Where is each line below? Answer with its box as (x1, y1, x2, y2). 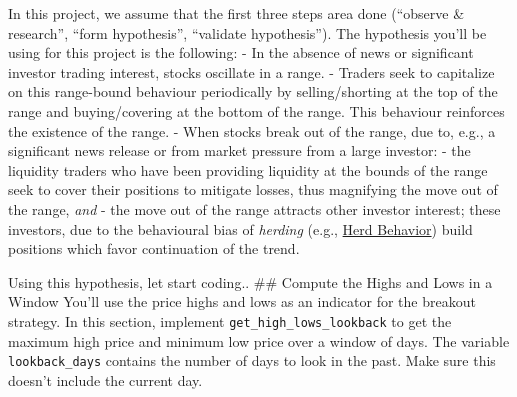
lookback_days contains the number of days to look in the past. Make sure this (8, 350, 496, 371)
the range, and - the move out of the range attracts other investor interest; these (8, 198, 501, 219)
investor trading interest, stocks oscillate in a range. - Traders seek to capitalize (8, 61, 495, 82)
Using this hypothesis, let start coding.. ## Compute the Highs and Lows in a (8, 271, 493, 292)
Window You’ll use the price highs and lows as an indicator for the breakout (8, 291, 476, 312)
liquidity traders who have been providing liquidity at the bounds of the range (8, 159, 488, 180)
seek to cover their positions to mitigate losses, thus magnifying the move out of (8, 179, 498, 200)
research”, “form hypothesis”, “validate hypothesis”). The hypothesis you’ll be (8, 22, 487, 43)
